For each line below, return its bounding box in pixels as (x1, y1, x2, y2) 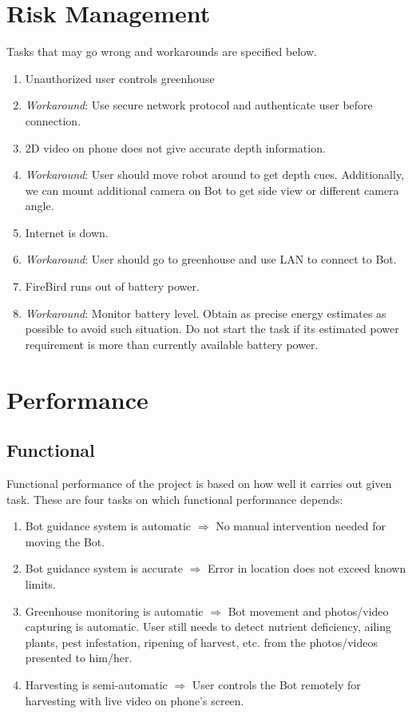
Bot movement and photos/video (228, 602, 389, 619)
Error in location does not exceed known (208, 560, 406, 577)
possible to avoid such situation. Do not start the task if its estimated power (25, 320, 399, 337)
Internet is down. (25, 224, 109, 240)
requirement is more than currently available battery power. (25, 335, 319, 352)
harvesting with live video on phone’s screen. (25, 692, 244, 708)
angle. (25, 197, 54, 214)
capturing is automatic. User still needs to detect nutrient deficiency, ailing (25, 618, 391, 635)
